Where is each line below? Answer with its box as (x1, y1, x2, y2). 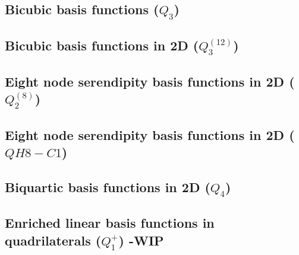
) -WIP (118, 231, 164, 249)
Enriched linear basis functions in (5, 213, 215, 232)
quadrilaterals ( (5, 231, 102, 249)
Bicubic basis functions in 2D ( (5, 36, 199, 54)
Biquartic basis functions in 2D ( (5, 177, 210, 196)
